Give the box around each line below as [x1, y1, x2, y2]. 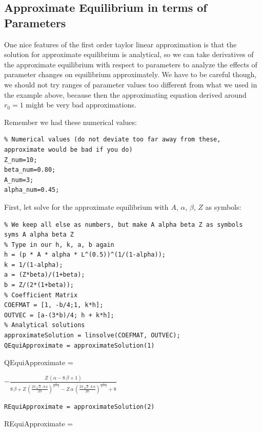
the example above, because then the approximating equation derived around [4, 89, 247, 100]
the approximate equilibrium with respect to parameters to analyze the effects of [4, 59, 257, 69]
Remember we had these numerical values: [4, 116, 137, 127]
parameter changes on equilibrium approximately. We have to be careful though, [4, 69, 257, 80]
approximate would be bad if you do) [4, 146, 133, 153]
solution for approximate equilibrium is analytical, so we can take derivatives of [4, 49, 254, 60]
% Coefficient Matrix [4, 291, 78, 299]
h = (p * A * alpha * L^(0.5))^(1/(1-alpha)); [4, 251, 166, 259]
